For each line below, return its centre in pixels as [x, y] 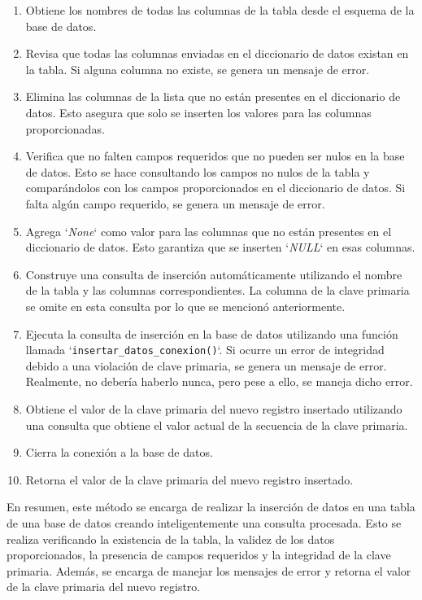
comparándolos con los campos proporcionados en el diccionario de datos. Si [215, 188]
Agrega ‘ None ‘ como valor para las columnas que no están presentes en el [209, 231]
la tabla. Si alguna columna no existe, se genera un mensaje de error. [198, 69]
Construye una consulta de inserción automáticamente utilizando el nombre [214, 274]
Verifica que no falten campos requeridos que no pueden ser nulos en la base [215, 156]
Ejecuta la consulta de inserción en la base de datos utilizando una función [212, 333]
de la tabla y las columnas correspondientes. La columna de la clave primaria [218, 290]
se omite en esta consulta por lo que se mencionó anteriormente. [185, 306]
